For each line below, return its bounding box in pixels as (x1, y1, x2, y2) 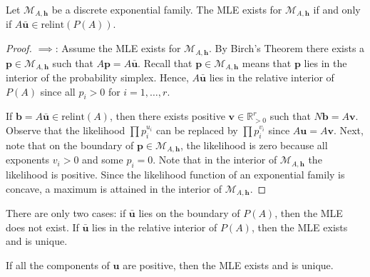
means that (242, 55, 292, 70)
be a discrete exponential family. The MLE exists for (51, 2, 282, 16)
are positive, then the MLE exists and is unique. (123, 257, 334, 272)
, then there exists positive (109, 109, 225, 124)
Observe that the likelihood (6, 122, 125, 137)
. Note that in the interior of (153, 152, 277, 167)
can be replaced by (155, 122, 238, 137)
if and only (313, 2, 361, 16)
